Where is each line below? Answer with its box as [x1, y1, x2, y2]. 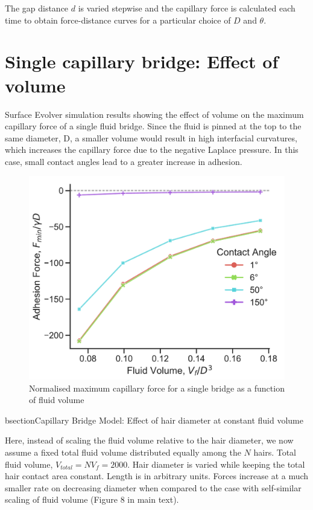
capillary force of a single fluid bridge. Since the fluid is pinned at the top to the [5, 120, 302, 132]
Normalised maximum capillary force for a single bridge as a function [29, 381, 285, 394]
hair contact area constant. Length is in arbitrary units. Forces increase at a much [5, 470, 309, 482]
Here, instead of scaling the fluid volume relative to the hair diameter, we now [5, 434, 294, 447]
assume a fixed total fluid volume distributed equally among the [5, 446, 241, 459]
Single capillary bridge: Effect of [5, 49, 279, 74]
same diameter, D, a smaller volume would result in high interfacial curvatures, [5, 131, 297, 144]
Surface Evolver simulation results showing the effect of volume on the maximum [5, 108, 304, 120]
